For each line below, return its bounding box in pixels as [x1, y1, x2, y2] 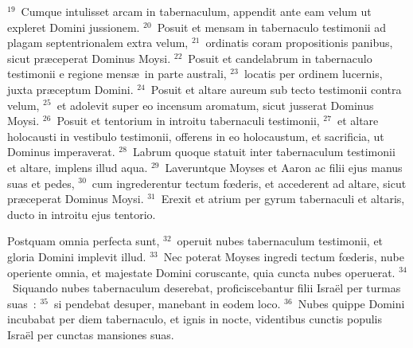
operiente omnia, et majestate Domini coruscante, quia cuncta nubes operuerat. [7, 264, 395, 280]
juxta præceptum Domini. [7, 80, 134, 97]
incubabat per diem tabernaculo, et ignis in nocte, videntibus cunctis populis [7, 311, 383, 327]
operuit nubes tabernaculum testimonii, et [177, 233, 384, 249]
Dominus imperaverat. [7, 143, 115, 160]
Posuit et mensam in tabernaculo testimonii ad [157, 18, 387, 35]
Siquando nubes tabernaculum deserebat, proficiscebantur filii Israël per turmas [12, 280, 401, 296]
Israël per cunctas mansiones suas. [7, 326, 174, 342]
